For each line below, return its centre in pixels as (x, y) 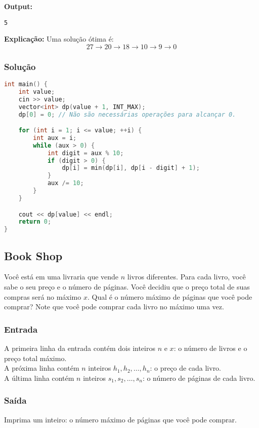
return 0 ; (35, 222)
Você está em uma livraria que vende (61, 277)
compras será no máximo (43, 296)
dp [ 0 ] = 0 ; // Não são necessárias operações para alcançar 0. (127, 114)
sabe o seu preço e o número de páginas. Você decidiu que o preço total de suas (127, 286)
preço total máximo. (35, 358)
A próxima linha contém (42, 368)
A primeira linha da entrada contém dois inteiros (80, 348)
